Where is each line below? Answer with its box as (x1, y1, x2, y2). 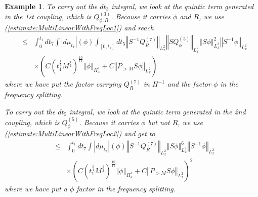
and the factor (167, 78, 211, 89)
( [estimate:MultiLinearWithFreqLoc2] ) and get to (5, 128, 155, 139)
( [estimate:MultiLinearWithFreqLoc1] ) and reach (5, 22, 154, 33)
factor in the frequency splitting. (76, 183, 176, 193)
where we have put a (5, 183, 67, 193)
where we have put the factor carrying (5, 78, 121, 89)
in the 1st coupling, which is (5, 11, 92, 21)
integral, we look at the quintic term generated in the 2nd (69, 106, 246, 116)
